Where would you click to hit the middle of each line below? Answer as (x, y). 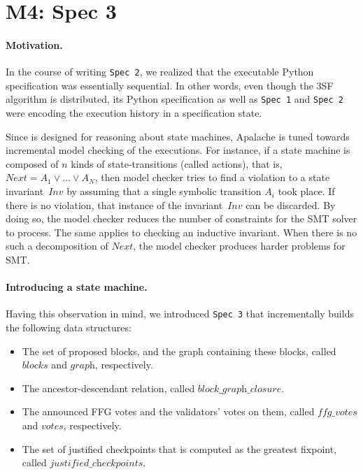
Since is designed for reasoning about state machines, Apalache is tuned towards (178, 136)
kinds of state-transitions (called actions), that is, (177, 163)
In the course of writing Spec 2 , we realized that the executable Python (160, 72)
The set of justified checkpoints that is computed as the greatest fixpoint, (179, 448)
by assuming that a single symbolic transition (164, 191)
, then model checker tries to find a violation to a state (212, 177)
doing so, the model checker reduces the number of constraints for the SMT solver (181, 218)
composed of (32, 163)
